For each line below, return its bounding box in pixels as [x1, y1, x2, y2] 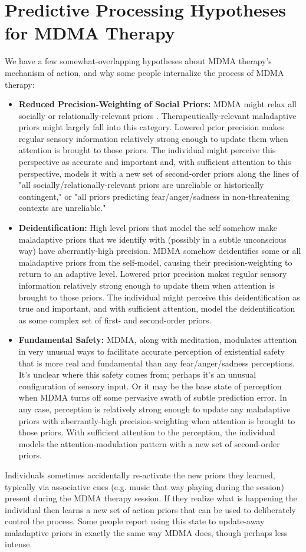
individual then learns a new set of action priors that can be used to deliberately [5, 503, 296, 515]
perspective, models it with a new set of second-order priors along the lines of [18, 167, 299, 179]
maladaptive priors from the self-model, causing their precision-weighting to [18, 256, 292, 268]
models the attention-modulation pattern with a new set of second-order [18, 437, 280, 449]
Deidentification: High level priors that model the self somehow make [18, 222, 277, 234]
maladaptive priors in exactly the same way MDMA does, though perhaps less [5, 526, 288, 538]
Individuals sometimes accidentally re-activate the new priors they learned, [5, 468, 275, 481]
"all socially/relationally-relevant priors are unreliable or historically [18, 179, 264, 191]
